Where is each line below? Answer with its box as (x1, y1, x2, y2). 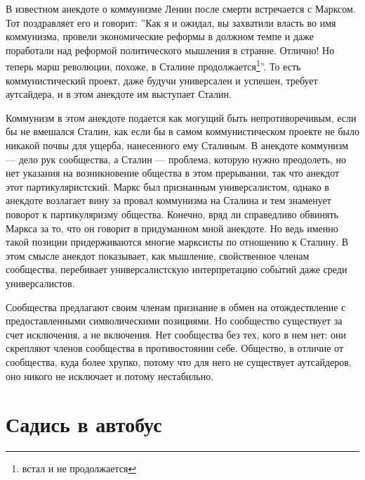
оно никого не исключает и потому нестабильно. (6, 368, 214, 383)
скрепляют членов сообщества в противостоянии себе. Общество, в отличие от (6, 341, 343, 355)
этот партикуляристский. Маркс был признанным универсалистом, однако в (6, 179, 329, 194)
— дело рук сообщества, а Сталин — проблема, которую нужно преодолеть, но (6, 151, 346, 166)
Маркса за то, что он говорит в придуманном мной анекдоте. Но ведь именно (6, 220, 338, 235)
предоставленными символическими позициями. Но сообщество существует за (6, 313, 343, 328)
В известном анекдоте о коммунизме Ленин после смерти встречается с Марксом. (6, 1, 356, 15)
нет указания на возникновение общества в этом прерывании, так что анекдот (6, 165, 340, 180)
